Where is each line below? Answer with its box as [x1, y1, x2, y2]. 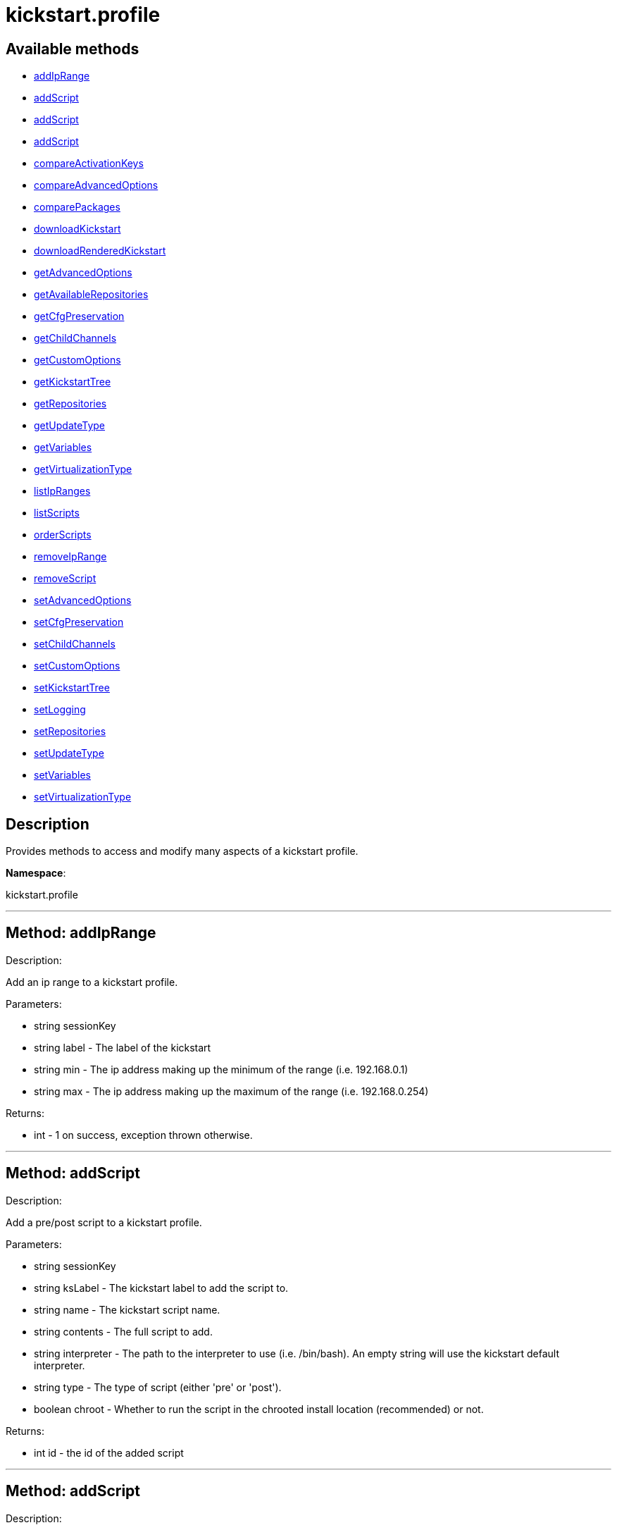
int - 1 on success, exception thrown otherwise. [34, 1128, 253, 1141]
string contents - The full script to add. [34, 1325, 213, 1338]
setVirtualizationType [34, 791, 132, 803]
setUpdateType [34, 747, 104, 760]
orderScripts [34, 529, 92, 541]
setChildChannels [34, 638, 116, 650]
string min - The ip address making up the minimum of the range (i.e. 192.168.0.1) [34, 1063, 409, 1075]
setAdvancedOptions [34, 594, 132, 607]
